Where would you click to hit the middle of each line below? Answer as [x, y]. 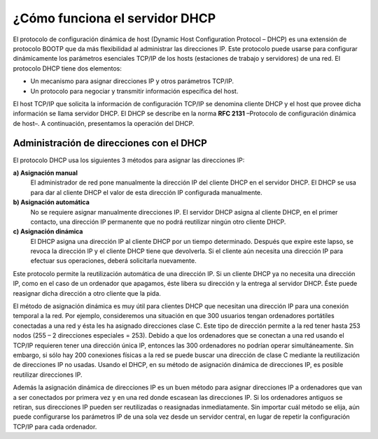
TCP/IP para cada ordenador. [55, 426]
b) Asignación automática [51, 202]
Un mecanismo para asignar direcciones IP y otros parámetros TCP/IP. [132, 81]
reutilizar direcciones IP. [48, 375]
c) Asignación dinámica [48, 231]
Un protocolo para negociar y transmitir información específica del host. [134, 91]
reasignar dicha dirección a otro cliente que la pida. [87, 293]
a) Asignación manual [45, 173]
